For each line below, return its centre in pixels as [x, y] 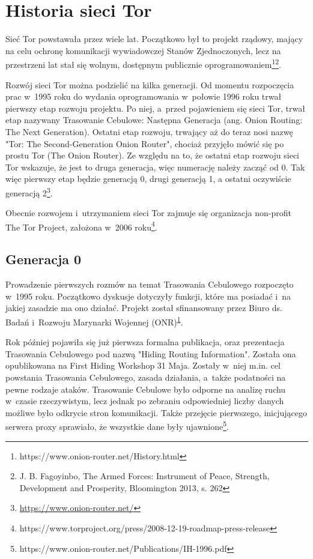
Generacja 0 [44, 259]
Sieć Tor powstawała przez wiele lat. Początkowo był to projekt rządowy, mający [154, 39]
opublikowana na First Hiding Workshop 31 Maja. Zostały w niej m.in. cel [143, 365]
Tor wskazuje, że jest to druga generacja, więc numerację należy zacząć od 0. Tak [155, 167]
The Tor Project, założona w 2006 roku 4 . [81, 226]
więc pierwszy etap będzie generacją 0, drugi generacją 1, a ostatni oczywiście [148, 179]
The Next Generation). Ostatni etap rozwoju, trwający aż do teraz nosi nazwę [149, 131]
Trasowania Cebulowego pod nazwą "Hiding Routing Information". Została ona [151, 353]
